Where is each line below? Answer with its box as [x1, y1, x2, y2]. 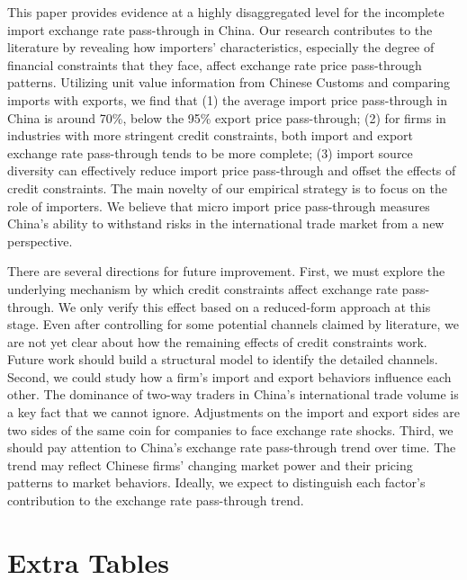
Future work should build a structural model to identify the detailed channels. [7, 350, 438, 369]
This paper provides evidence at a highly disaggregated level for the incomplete [7, 3, 445, 21]
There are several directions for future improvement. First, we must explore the [7, 262, 445, 281]
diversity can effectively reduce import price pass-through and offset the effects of [7, 161, 456, 180]
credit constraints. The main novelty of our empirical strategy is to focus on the [7, 178, 448, 197]
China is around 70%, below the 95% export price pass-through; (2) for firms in [7, 108, 446, 127]
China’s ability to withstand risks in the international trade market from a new [7, 214, 445, 233]
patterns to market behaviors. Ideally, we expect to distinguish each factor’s [7, 473, 426, 492]
